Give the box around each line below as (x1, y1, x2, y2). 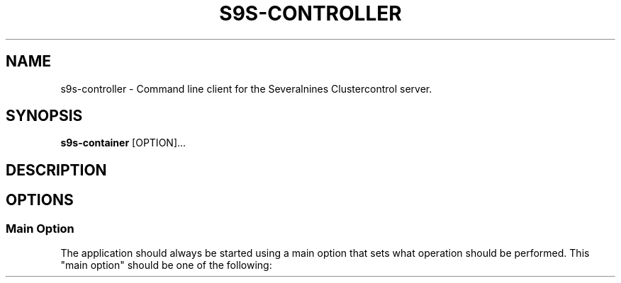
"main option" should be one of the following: (60, 259, 272, 272)
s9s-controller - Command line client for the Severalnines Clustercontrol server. (60, 82, 432, 95)
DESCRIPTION (6, 161, 107, 179)
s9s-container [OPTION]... (60, 137, 186, 149)
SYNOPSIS (6, 107, 83, 125)
